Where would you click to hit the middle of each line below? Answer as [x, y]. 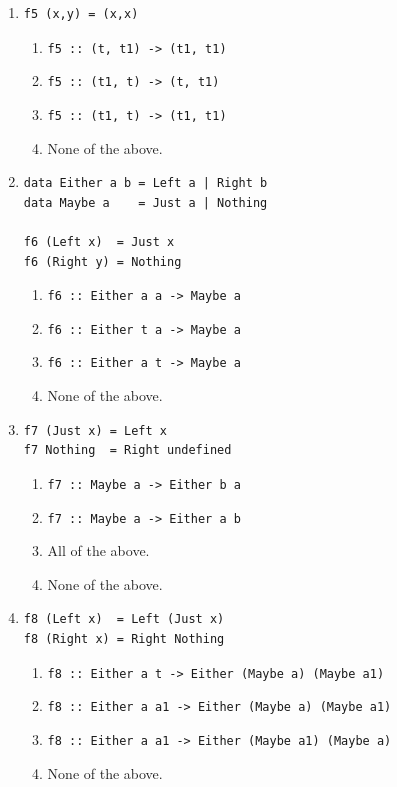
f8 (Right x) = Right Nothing [124, 638]
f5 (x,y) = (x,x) [81, 14]
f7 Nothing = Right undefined [127, 450]
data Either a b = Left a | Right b [145, 183]
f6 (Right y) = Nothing [102, 261]
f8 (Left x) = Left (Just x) [124, 619]
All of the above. [98, 550]
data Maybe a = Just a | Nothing [145, 202]
